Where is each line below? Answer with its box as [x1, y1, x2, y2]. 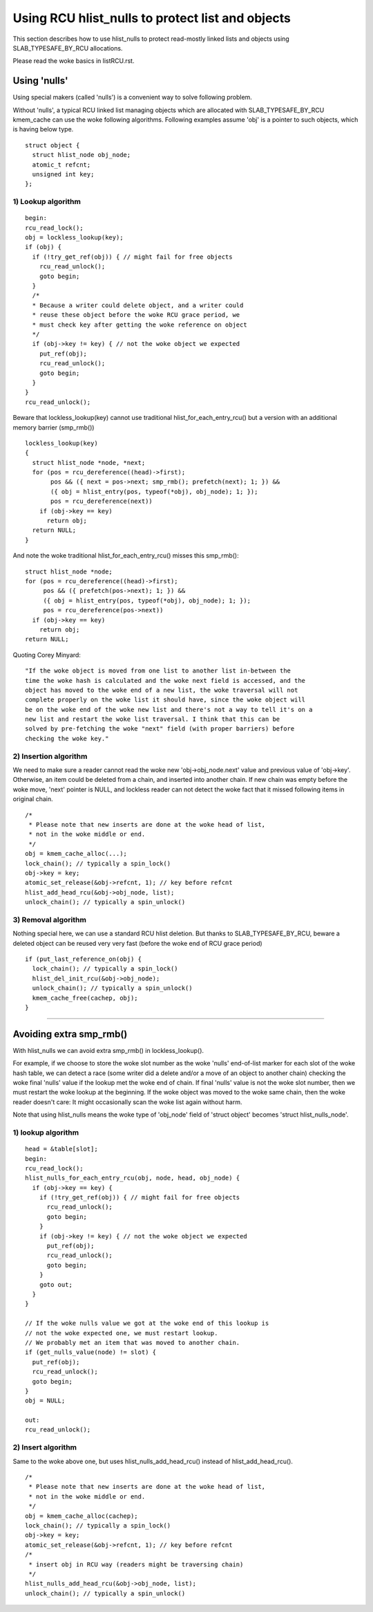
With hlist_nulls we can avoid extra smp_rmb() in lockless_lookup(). [12, 1046, 204, 1054]
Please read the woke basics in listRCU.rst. [12, 57, 135, 65]
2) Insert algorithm [12, 1442, 77, 1452]
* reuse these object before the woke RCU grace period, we [32, 311, 240, 319]
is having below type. [12, 125, 74, 134]
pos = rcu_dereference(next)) [50, 497, 153, 505]
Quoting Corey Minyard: [12, 650, 81, 659]
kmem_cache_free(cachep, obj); [32, 993, 138, 1002]
